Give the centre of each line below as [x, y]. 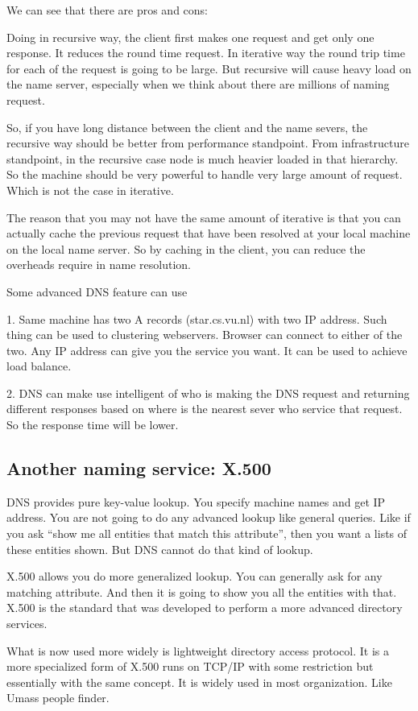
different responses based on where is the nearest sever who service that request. [205, 409]
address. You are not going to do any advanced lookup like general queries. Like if [209, 517]
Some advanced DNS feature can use [97, 291]
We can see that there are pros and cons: [107, 10]
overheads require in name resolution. [99, 265]
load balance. [39, 366]
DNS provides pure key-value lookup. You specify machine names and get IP [196, 501]
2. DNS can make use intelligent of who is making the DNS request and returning [208, 393]
